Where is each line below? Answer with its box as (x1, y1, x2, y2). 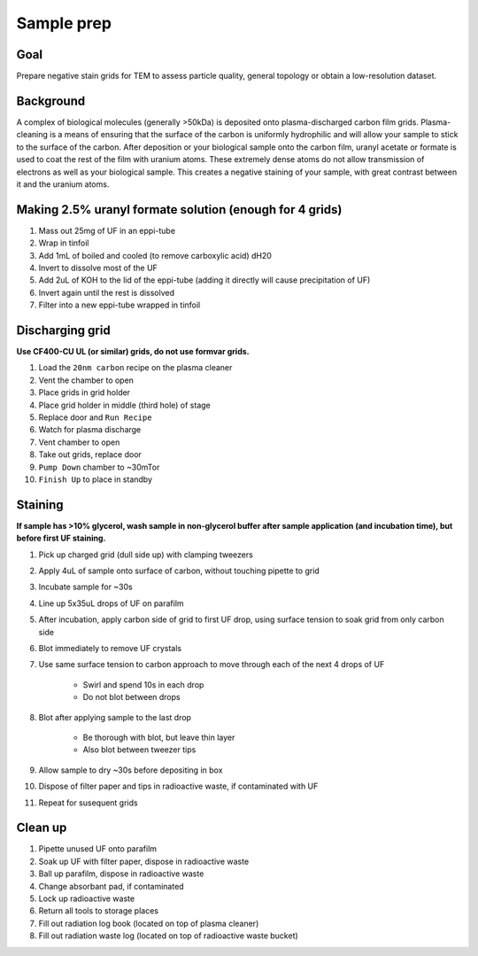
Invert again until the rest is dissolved (38, 287, 175, 298)
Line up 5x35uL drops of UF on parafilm (38, 598, 185, 609)
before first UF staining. (16, 532, 106, 544)
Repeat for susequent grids (38, 797, 138, 808)
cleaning (16, 129, 49, 140)
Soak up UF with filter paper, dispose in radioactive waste (38, 856, 250, 867)
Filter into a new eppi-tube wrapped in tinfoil (38, 299, 201, 310)
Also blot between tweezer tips (82, 744, 197, 755)
